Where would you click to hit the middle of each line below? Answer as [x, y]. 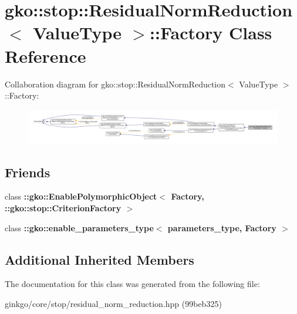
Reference [45, 55]
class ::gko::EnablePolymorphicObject [81, 196]
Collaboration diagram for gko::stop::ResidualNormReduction [115, 84]
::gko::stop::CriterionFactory [63, 208]
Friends [28, 172]
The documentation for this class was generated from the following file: [132, 284]
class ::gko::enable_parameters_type [79, 227]
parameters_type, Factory [222, 227]
